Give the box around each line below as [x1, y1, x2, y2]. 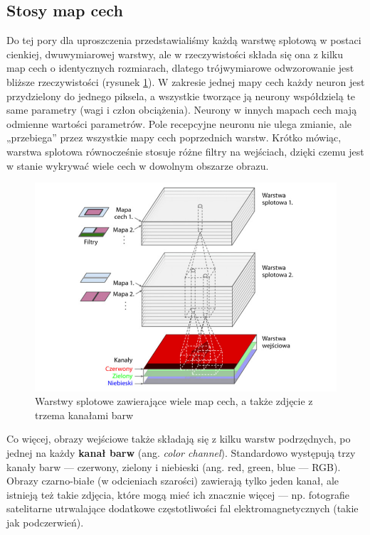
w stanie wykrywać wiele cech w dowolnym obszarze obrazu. [6, 158, 269, 173]
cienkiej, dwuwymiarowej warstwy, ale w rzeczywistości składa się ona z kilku [6, 46, 343, 61]
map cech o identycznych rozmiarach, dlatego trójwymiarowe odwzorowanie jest [6, 60, 354, 75]
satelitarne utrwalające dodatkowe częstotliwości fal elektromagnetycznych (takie [6, 501, 359, 516]
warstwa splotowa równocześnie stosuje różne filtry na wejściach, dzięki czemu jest [6, 144, 364, 158]
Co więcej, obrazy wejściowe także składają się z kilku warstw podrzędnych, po [6, 431, 351, 446]
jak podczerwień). [6, 514, 84, 529]
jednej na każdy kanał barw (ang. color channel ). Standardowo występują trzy [6, 445, 356, 460]
